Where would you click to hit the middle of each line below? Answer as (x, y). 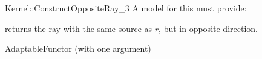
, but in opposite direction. (208, 28)
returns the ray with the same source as (79, 28)
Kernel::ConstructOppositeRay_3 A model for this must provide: (126, 8)
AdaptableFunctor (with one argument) (78, 48)
